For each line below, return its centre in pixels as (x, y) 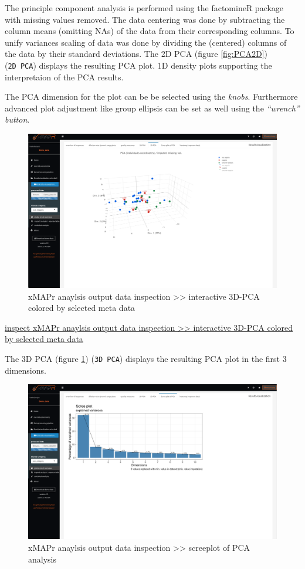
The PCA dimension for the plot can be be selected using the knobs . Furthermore (151, 96)
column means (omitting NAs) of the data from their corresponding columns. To (150, 31)
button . (17, 119)
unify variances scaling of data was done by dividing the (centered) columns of (146, 42)
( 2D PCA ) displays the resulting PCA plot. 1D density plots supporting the (138, 65)
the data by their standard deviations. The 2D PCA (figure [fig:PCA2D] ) (136, 54)
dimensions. (26, 370)
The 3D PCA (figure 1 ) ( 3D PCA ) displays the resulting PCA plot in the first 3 (146, 358)
